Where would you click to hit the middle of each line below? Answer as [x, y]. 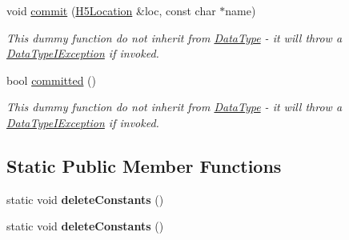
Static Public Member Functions [144, 165]
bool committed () [52, 80]
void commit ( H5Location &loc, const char [111, 10]
